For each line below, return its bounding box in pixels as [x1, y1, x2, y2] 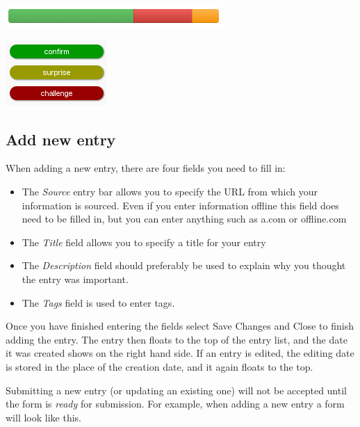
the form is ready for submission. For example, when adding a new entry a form [6, 396, 345, 411]
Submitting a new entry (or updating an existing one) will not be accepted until [6, 382, 347, 397]
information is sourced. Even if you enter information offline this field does [22, 198, 339, 212]
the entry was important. [22, 271, 129, 286]
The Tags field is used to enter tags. [22, 295, 175, 309]
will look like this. [6, 410, 81, 424]
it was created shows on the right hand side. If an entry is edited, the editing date [6, 346, 354, 360]
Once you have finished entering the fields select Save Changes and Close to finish [6, 319, 354, 333]
